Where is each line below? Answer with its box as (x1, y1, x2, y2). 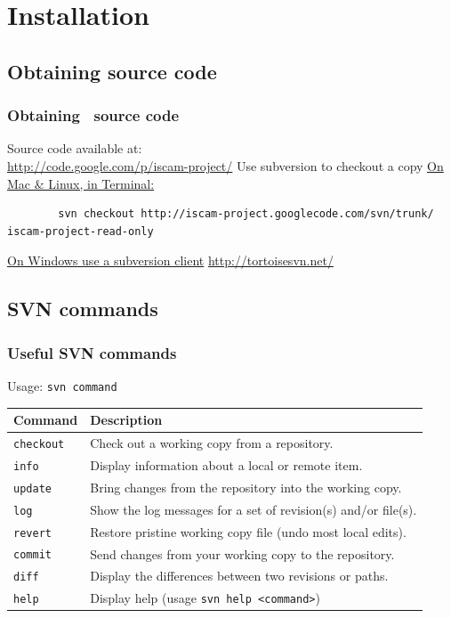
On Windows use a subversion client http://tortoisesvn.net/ (7, 251, 334, 270)
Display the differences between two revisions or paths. (90, 566, 389, 585)
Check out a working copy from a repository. (90, 433, 334, 451)
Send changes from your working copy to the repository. (90, 544, 395, 563)
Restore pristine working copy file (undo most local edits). (90, 522, 407, 541)
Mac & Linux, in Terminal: (7, 174, 155, 192)
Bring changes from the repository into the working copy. (90, 477, 402, 496)
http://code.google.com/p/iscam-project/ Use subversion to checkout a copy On (7, 156, 444, 175)
